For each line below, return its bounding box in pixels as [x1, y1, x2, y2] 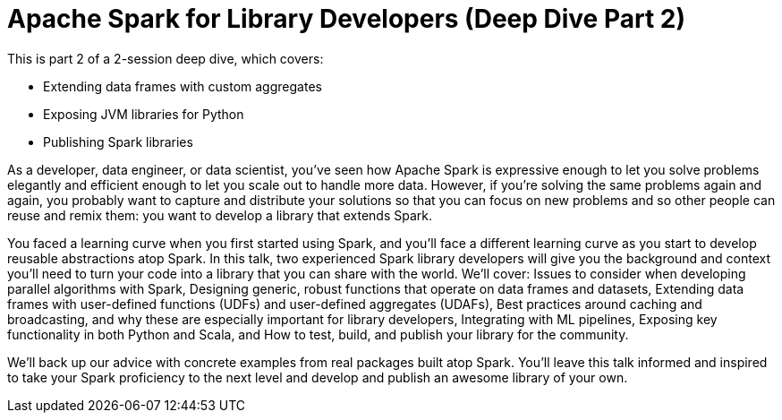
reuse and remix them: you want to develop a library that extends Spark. [7, 207, 433, 223]
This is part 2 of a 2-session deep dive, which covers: [7, 50, 324, 66]
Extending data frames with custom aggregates [43, 78, 322, 94]
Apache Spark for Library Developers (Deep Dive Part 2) [7, 4, 685, 34]
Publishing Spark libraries [43, 133, 193, 150]
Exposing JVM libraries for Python [43, 106, 244, 122]
